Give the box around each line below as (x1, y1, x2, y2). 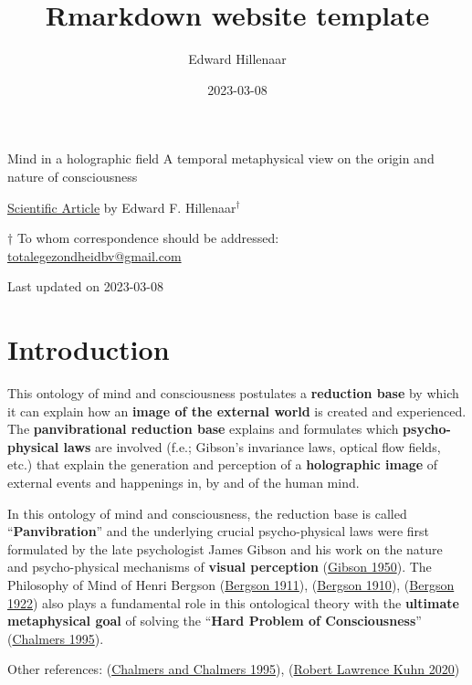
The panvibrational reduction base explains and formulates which (7, 419, 399, 438)
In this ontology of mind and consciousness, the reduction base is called (7, 503, 407, 522)
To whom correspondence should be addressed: (16, 228, 279, 248)
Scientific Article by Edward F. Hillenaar (7, 197, 236, 216)
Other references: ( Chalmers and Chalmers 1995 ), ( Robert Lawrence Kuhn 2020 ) (7, 659, 460, 679)
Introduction (7, 331, 170, 368)
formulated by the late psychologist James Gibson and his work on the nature (7, 539, 443, 558)
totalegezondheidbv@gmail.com (7, 246, 182, 265)
